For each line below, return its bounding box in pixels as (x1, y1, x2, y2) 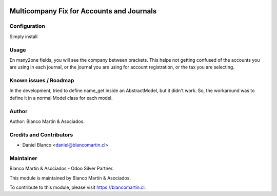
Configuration (9, 23, 46, 30)
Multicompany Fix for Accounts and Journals (9, 7, 157, 15)
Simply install (9, 33, 38, 40)
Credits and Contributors (9, 131, 73, 138)
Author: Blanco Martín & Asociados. (9, 118, 85, 124)
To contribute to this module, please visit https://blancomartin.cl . (9, 184, 146, 190)
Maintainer (9, 154, 37, 162)
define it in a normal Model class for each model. (9, 95, 113, 101)
